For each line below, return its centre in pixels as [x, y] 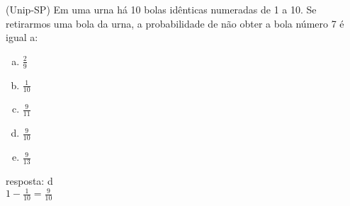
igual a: [22, 37]
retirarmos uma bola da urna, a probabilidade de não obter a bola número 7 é [175, 23]
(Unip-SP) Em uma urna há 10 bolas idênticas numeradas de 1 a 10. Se [161, 9]
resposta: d [29, 180]
